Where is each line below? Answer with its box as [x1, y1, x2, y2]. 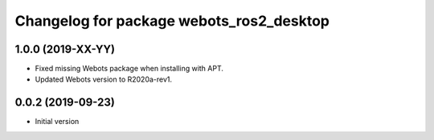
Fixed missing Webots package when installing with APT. [35, 64, 224, 74]
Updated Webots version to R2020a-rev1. [35, 74, 173, 84]
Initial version [35, 117, 80, 126]
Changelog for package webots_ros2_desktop [14, 12, 330, 30]
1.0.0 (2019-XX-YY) [14, 42, 116, 56]
